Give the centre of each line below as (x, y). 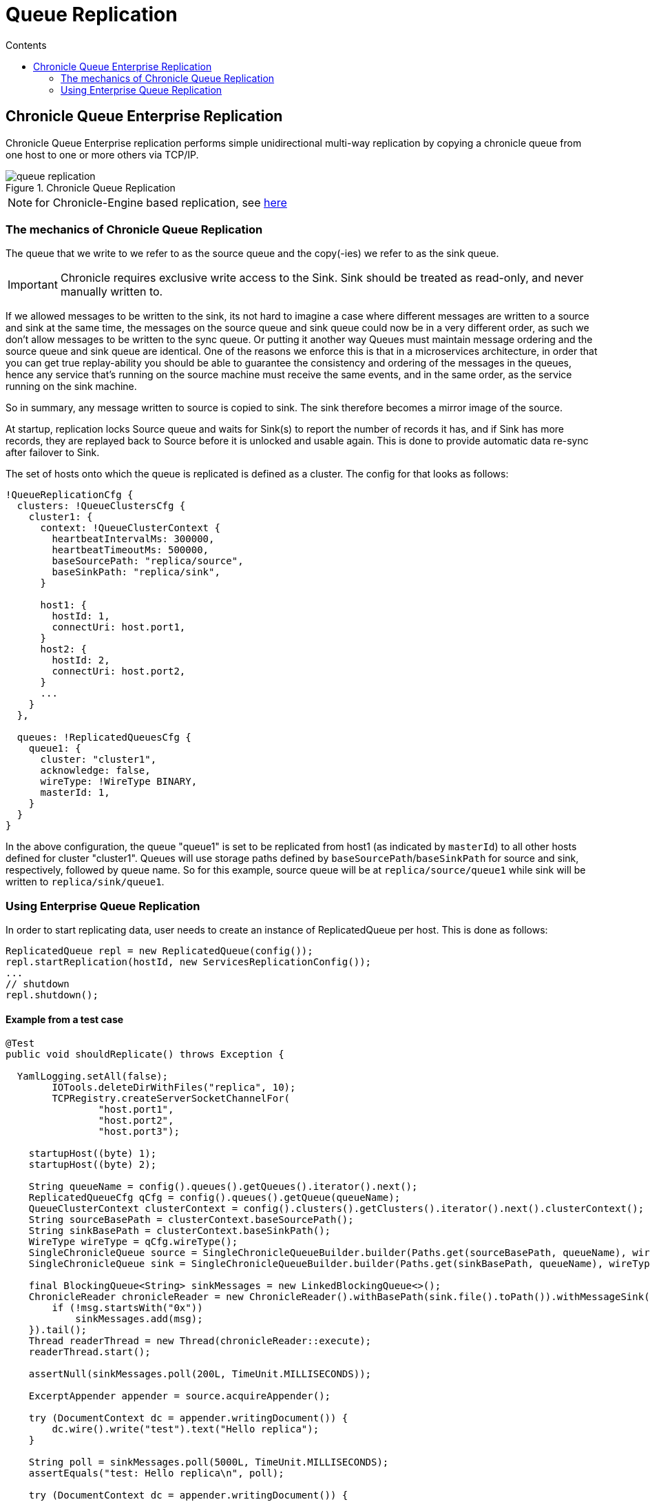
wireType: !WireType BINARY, (119, 782)
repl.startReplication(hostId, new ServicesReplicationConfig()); (189, 962)
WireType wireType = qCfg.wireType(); (133, 1242)
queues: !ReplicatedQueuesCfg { (104, 738)
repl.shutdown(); (52, 995)
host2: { (64, 649)
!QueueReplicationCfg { (70, 495)
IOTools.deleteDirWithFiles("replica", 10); (174, 1088)
